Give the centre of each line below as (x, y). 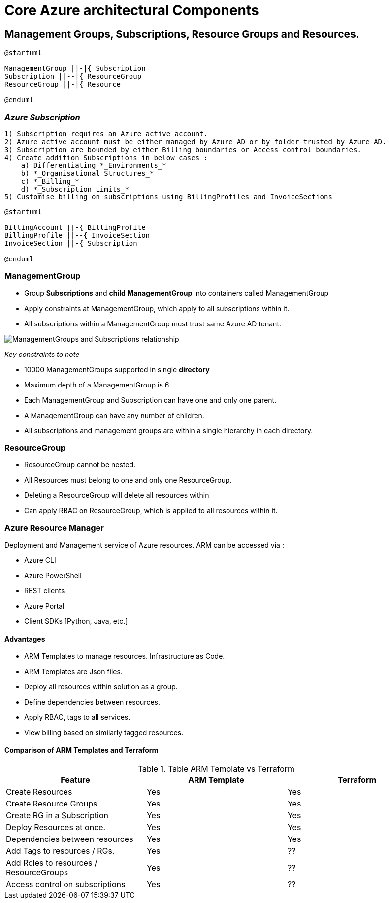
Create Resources (39, 791)
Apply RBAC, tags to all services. (77, 717)
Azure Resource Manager (54, 528)
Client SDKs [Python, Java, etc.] (76, 621)
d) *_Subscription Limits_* (75, 189)
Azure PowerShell (53, 576)
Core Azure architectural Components (132, 10)
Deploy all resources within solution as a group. (101, 687)
